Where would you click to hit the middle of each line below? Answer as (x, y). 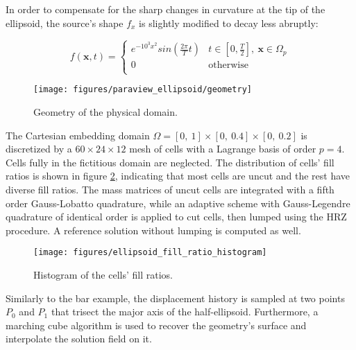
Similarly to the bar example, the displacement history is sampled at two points (175, 298)
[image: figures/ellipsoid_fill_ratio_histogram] (150, 253)
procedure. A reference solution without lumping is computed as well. (153, 230)
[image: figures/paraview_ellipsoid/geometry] (143, 90)
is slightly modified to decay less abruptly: (229, 23)
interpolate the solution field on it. (79, 339)
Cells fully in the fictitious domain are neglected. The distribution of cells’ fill (170, 162)
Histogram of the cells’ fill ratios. (103, 275)
